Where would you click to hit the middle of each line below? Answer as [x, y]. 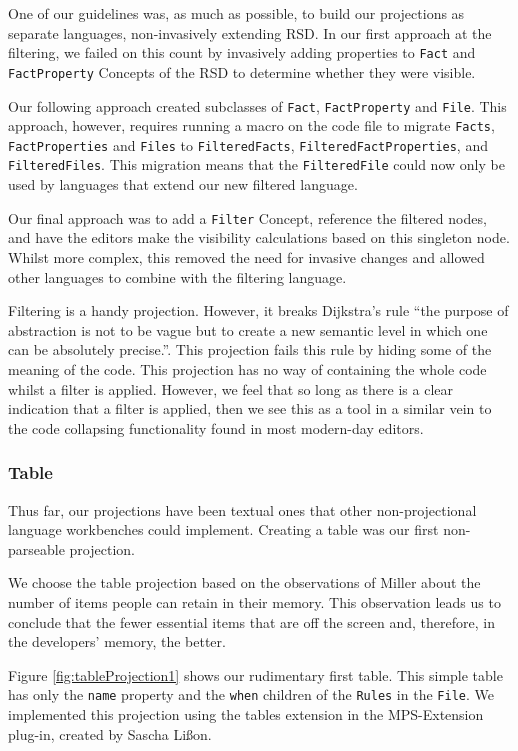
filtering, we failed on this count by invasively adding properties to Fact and [242, 52]
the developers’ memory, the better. [117, 641]
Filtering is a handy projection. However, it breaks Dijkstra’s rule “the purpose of [258, 310]
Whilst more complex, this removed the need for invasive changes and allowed [246, 256]
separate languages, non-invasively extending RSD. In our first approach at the [250, 32]
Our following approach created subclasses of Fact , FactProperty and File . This [257, 105]
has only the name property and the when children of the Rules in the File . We [251, 694]
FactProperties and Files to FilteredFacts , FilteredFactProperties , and [248, 144]
